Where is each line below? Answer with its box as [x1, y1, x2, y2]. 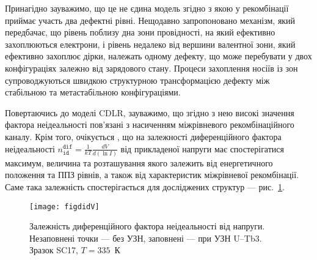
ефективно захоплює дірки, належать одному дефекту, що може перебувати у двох [5, 50, 312, 62]
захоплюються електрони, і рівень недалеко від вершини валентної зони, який [5, 37, 296, 50]
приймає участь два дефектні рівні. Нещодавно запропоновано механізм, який [5, 13, 296, 26]
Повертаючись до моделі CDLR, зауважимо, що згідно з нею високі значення [5, 106, 294, 119]
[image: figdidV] [29, 202, 100, 211]
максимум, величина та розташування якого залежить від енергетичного [5, 156, 273, 169]
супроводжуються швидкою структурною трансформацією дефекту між [5, 73, 270, 86]
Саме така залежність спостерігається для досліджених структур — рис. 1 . [5, 180, 285, 193]
